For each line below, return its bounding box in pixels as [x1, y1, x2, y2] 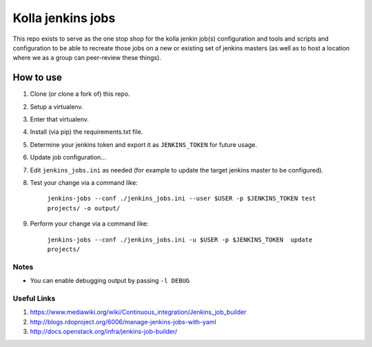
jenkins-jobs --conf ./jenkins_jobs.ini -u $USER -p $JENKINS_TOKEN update [47, 235, 313, 244]
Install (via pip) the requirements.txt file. [30, 128, 143, 136]
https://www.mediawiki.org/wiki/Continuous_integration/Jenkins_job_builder [30, 308, 247, 317]
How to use [12, 72, 62, 83]
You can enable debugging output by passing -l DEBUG [30, 277, 190, 285]
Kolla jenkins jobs [12, 10, 116, 26]
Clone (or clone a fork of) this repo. [30, 90, 130, 98]
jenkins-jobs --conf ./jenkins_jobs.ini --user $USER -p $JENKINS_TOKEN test [47, 195, 316, 203]
